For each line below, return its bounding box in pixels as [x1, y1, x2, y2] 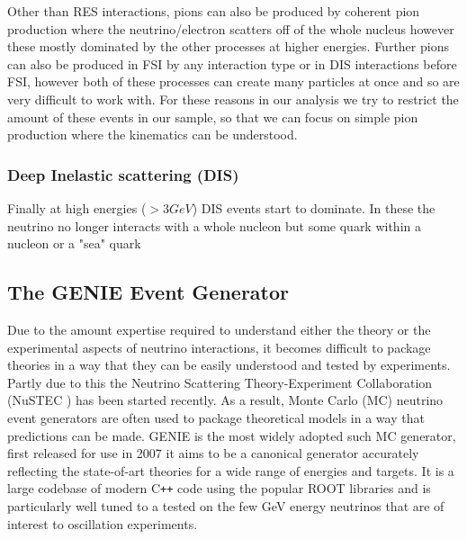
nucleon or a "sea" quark [7, 234, 141, 253]
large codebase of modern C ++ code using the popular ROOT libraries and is [7, 479, 431, 498]
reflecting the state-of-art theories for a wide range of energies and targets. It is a [7, 461, 454, 480]
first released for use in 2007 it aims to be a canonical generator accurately [7, 444, 419, 463]
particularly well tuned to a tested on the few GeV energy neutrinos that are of [7, 496, 445, 515]
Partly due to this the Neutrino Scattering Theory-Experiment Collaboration [7, 373, 433, 391]
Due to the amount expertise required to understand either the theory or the [7, 319, 431, 338]
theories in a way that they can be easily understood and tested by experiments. [7, 355, 451, 374]
